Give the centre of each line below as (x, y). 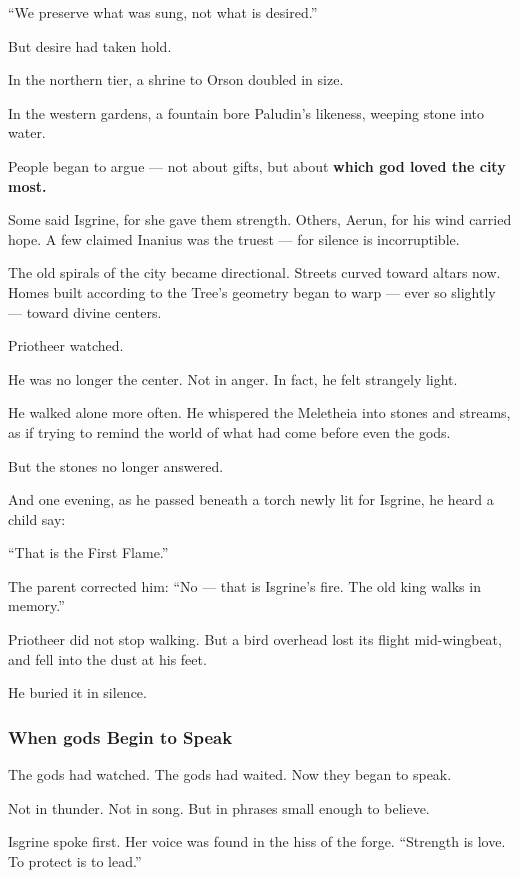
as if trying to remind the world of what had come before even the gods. (229, 431)
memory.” (36, 605)
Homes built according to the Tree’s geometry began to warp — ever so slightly (252, 291)
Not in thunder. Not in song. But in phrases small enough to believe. (219, 807)
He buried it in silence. (77, 692)
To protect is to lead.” (75, 860)
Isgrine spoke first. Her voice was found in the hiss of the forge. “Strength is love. (257, 841)
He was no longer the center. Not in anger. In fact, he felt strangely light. (233, 378)
